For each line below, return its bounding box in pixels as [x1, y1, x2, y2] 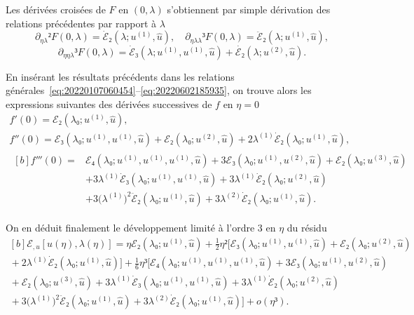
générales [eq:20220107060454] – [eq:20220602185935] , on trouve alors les [6, 83, 312, 98]
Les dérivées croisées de [6, 2, 106, 16]
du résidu [287, 220, 327, 234]
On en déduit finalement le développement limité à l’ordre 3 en [6, 220, 276, 234]
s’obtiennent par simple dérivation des [167, 2, 331, 16]
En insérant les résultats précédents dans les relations [6, 69, 235, 83]
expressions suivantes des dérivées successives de [6, 96, 212, 111]
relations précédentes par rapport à [6, 15, 157, 30]
